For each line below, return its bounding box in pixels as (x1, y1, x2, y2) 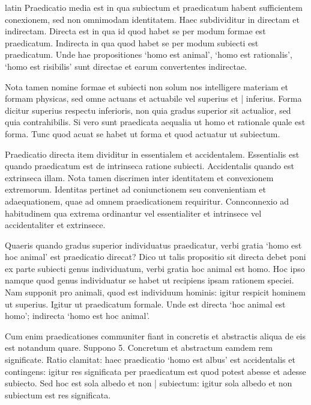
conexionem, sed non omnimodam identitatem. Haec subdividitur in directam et (5, 13, 300, 25)
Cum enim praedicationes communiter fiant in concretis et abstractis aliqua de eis (5, 329, 306, 342)
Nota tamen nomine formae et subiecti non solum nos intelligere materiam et (5, 80, 289, 93)
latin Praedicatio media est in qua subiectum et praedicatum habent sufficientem (5, 1, 303, 13)
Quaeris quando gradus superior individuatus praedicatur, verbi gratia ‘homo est (5, 238, 302, 251)
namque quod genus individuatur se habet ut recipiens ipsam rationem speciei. (5, 274, 294, 286)
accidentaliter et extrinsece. (5, 218, 106, 231)
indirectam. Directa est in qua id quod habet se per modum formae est (5, 25, 266, 37)
